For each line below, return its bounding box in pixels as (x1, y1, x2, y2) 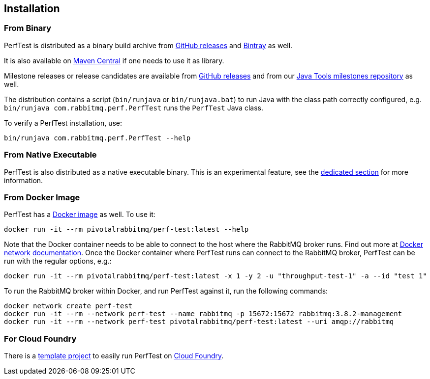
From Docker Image (4, 192, 80, 202)
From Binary (4, 23, 52, 33)
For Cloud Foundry (4, 333, 77, 344)
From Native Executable (4, 150, 97, 160)
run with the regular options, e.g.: (4, 257, 112, 266)
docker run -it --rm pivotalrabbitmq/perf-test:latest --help (4, 225, 249, 234)
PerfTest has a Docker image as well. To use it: (4, 210, 155, 219)
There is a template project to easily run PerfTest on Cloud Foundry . (4, 352, 224, 360)
